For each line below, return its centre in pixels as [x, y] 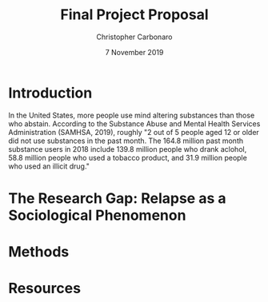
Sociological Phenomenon [97, 215]
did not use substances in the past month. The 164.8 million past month [126, 141]
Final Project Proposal [134, 15]
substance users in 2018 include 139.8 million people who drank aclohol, [128, 149]
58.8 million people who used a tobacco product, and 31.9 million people [128, 157]
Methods [39, 252]
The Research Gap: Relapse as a [117, 198]
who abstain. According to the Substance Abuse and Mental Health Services [134, 123]
